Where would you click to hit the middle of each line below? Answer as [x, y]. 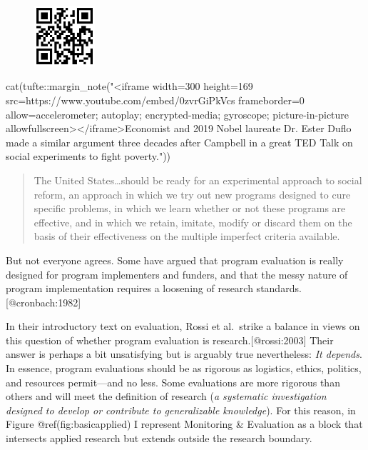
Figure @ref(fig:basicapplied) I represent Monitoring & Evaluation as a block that [184, 424]
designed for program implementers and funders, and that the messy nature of [177, 274]
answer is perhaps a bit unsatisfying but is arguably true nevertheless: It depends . [184, 354]
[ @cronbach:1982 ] [44, 302]
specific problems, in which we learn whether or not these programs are [190, 208]
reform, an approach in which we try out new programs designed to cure [192, 194]
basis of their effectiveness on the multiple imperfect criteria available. [187, 236]
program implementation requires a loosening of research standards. [154, 288]
